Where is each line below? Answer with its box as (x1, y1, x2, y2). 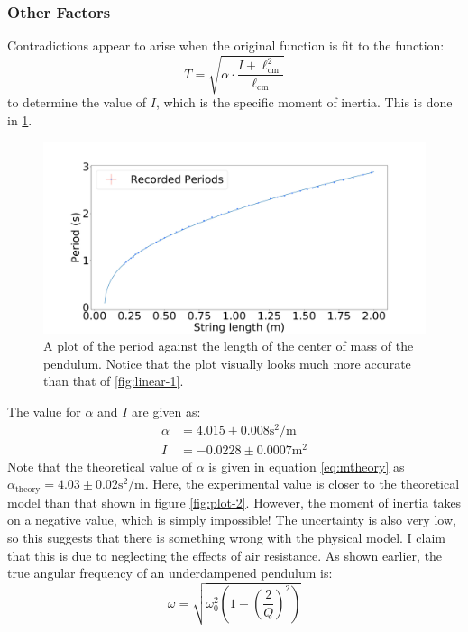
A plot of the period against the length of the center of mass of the (43, 336, 414, 355)
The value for (7, 401, 81, 420)
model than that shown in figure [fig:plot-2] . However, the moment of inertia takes (7, 492, 462, 511)
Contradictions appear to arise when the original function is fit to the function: (7, 36, 445, 55)
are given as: (132, 401, 201, 420)
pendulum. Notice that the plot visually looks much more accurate (43, 353, 411, 372)
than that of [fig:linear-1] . (43, 371, 184, 390)
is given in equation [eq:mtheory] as (208, 456, 405, 475)
